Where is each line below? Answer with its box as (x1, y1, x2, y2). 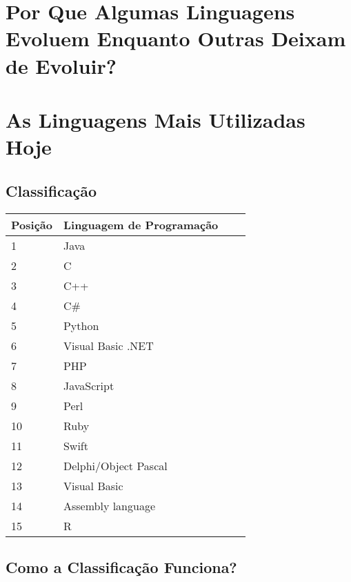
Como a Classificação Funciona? (6, 556, 237, 577)
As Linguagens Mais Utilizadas (6, 105, 305, 133)
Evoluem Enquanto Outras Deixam (6, 24, 346, 52)
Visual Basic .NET (63, 337, 154, 353)
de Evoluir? (6, 51, 117, 79)
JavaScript (63, 377, 114, 394)
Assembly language (63, 497, 156, 514)
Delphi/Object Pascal (63, 457, 168, 474)
